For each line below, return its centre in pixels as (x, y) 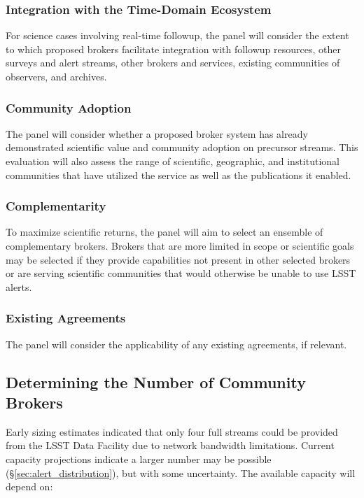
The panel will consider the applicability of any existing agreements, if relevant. (176, 344)
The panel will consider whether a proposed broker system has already (157, 133)
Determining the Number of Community (156, 382)
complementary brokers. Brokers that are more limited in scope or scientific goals (180, 246)
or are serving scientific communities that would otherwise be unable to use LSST (181, 273)
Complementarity (56, 206)
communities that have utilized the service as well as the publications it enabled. (178, 175)
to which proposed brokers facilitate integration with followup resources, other (173, 49)
